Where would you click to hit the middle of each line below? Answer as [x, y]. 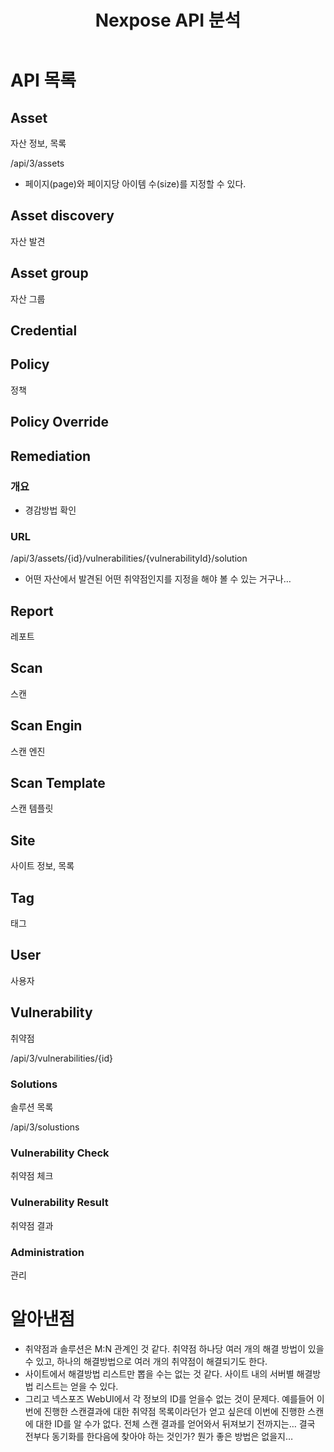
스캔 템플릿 [32, 808]
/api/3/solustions [45, 1127]
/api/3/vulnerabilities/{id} [61, 1058]
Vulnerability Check [60, 1153]
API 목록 [43, 80]
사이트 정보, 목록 [42, 866]
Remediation [51, 456]
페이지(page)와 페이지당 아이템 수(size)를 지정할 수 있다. [135, 184]
